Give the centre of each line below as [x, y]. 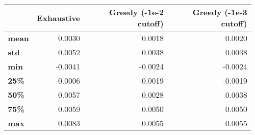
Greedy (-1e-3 [220, 12]
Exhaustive [58, 18]
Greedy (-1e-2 [136, 12]
